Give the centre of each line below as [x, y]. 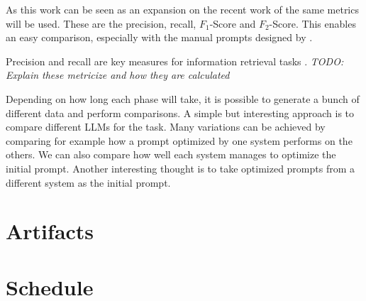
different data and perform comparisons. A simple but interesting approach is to [180, 113]
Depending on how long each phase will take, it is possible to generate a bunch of [183, 98]
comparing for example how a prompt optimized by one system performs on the [179, 140]
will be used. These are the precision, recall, [101, 23]
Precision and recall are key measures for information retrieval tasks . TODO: [175, 61]
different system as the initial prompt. [88, 182]
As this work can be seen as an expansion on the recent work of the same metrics [182, 9]
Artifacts [50, 231]
